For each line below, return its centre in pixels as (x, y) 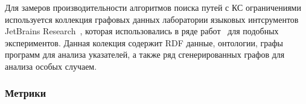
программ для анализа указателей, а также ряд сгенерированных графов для (145, 54)
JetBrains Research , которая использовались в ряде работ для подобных (142, 31)
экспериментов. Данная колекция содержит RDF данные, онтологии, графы (144, 42)
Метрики (26, 93)
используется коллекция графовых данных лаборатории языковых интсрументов (152, 19)
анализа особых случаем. (51, 66)
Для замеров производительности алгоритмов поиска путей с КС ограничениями (153, 7)
